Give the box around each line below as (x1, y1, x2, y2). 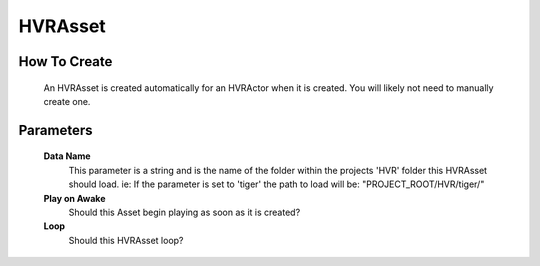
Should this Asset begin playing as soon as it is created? (68, 206, 301, 218)
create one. (43, 95, 91, 107)
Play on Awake (43, 192, 106, 204)
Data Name (43, 150, 91, 162)
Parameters (18, 121, 93, 139)
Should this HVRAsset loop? (68, 234, 184, 246)
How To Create (18, 53, 113, 70)
